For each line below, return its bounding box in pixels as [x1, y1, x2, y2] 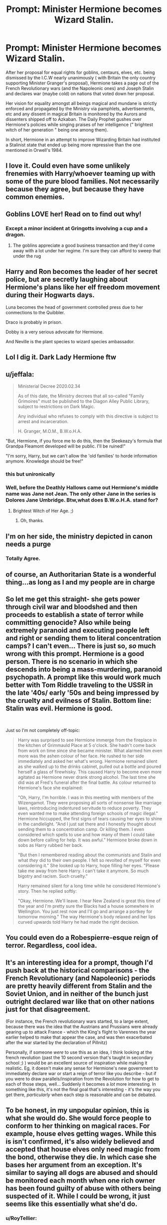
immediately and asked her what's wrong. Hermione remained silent [17, 758, 158, 764]
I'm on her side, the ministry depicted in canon [5, 532, 153, 541]
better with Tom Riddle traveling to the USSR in [5, 681, 153, 689]
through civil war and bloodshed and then [5, 603, 138, 612]
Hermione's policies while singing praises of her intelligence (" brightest [5, 121, 153, 127]
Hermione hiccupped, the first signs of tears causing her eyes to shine [17, 815, 163, 821]
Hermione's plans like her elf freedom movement [5, 283, 161, 292]
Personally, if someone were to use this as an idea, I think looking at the [5, 1049, 152, 1055]
